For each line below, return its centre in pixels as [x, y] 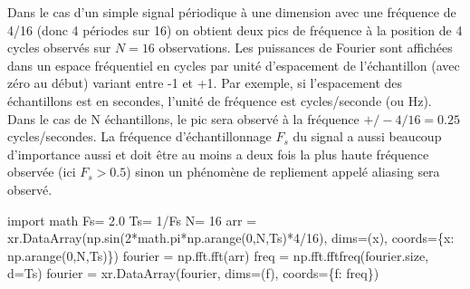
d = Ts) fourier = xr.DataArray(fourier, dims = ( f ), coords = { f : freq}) [193, 273]
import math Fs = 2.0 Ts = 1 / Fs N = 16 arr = [132, 220]
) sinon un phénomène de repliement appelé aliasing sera [283, 172]
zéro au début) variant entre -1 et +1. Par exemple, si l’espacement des [205, 83]
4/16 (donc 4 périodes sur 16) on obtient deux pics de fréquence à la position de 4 [235, 29]
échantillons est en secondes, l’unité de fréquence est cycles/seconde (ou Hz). [220, 100]
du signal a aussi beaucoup [367, 136]
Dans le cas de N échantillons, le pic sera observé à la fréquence [183, 118]
